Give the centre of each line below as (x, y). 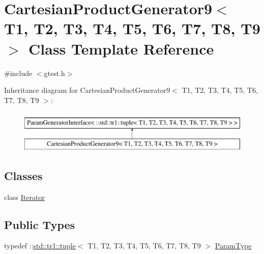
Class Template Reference (121, 48)
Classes (23, 175)
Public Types (40, 224)
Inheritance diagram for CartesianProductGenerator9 (87, 90)
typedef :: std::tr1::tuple (40, 246)
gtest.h (54, 73)
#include (18, 73)
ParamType (233, 246)
